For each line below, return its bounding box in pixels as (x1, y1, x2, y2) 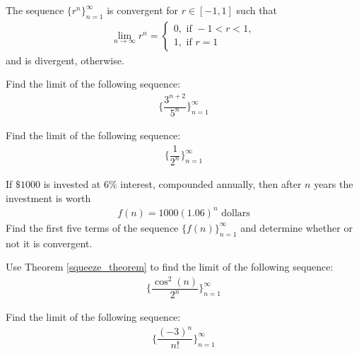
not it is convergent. (6, 235, 93, 250)
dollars (221, 208, 250, 218)
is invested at (43, 176, 101, 191)
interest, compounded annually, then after (120, 176, 302, 191)
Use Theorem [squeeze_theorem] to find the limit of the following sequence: (6, 259, 334, 274)
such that (236, 3, 277, 17)
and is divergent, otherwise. (6, 52, 124, 67)
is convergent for (107, 3, 179, 17)
